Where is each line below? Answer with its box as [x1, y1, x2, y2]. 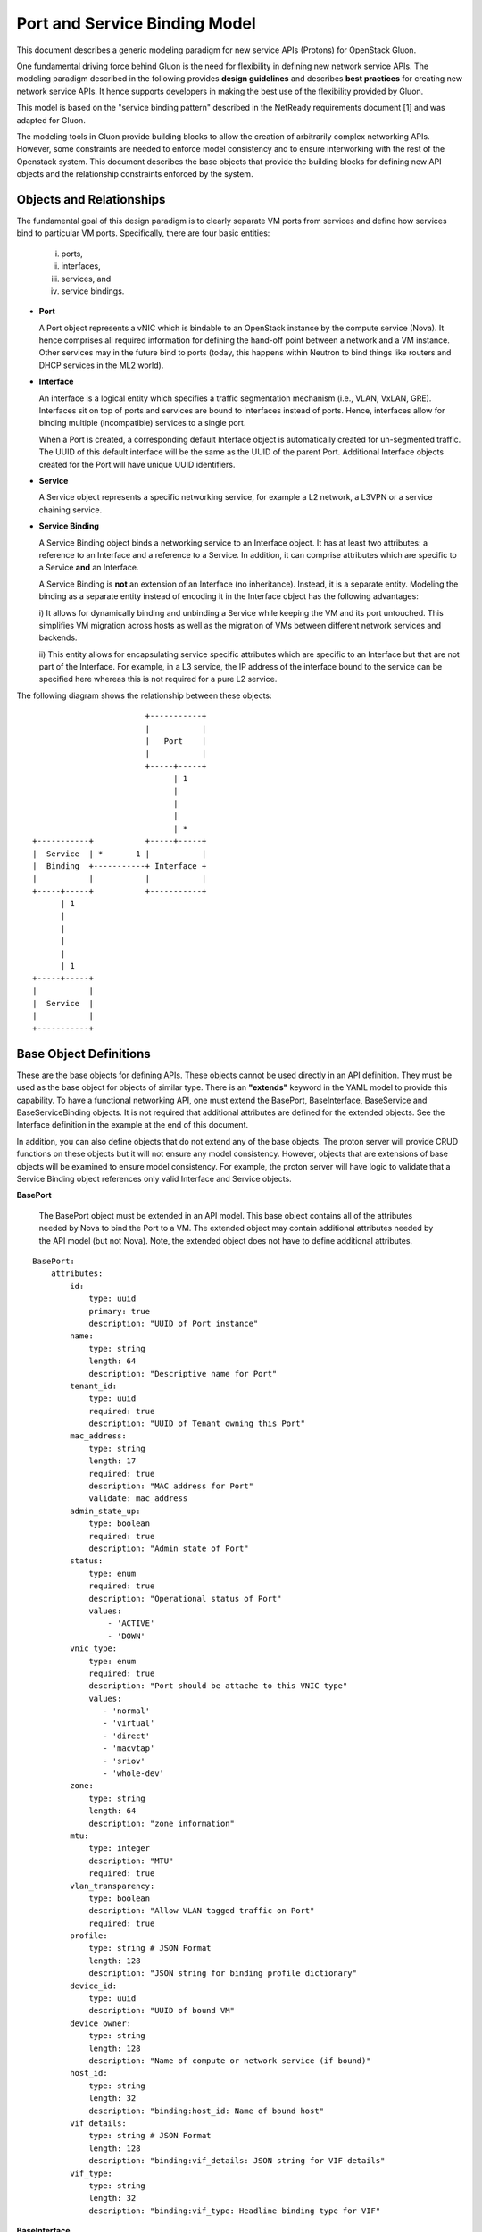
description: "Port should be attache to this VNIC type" [88, 1681, 348, 1691]
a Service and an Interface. [38, 562, 139, 573]
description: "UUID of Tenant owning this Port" [88, 1419, 305, 1428]
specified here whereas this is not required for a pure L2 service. [38, 674, 278, 685]
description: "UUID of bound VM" [88, 2005, 236, 2016]
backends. [38, 632, 78, 643]
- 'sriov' [103, 1755, 146, 1766]
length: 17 [88, 1456, 137, 1466]
